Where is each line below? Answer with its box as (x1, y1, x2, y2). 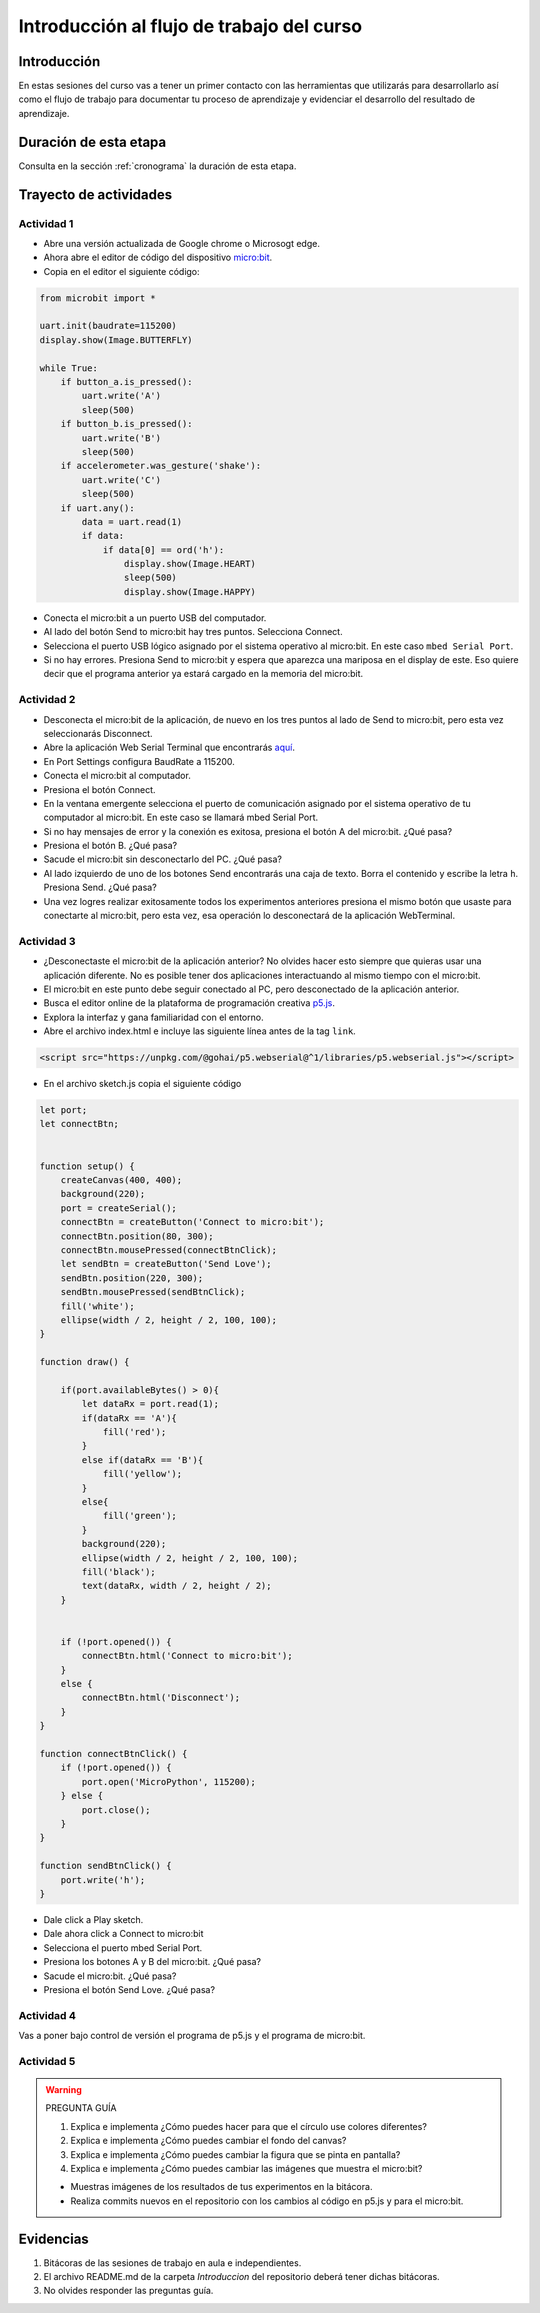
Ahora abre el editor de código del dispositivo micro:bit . (43, 251, 273, 264)
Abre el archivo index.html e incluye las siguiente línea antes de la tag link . (43, 1025, 357, 1037)
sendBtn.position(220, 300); (60, 1272, 204, 1284)
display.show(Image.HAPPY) (123, 586, 257, 597)
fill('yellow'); (102, 1468, 183, 1480)
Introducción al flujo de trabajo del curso (18, 15, 363, 37)
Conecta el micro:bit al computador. (43, 770, 192, 782)
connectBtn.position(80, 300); (60, 1230, 214, 1242)
